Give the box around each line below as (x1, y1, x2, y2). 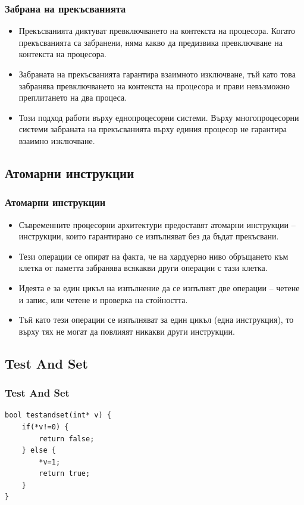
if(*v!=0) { (21, 422, 69, 431)
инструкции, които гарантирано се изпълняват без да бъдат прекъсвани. (18, 230, 279, 242)
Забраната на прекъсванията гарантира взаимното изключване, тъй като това (18, 68, 296, 80)
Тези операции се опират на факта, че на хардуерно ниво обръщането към (18, 250, 289, 262)
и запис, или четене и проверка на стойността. (18, 293, 188, 306)
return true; (39, 469, 90, 478)
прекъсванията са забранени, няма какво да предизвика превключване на (18, 36, 283, 48)
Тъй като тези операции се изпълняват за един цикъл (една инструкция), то (18, 313, 294, 326)
